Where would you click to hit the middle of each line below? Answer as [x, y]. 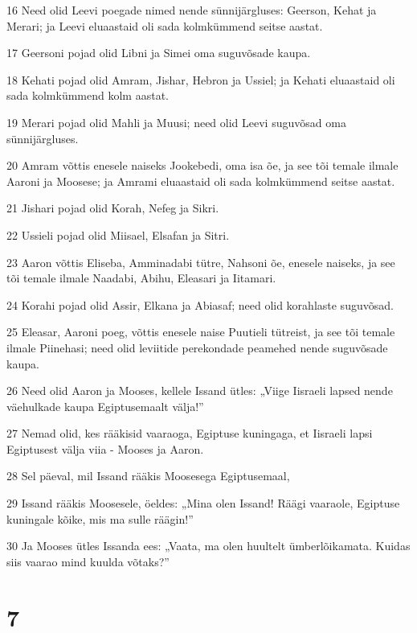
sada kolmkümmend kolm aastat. [88, 95]
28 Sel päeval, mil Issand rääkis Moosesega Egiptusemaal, [148, 476]
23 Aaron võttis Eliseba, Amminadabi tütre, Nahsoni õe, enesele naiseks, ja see [201, 262]
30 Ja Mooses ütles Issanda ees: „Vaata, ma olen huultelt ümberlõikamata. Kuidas [208, 546]
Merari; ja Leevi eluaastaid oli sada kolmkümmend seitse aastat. [165, 25]
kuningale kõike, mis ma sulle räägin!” [100, 518]
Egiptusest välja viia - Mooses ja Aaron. [105, 448]
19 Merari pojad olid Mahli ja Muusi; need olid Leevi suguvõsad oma [176, 122]
